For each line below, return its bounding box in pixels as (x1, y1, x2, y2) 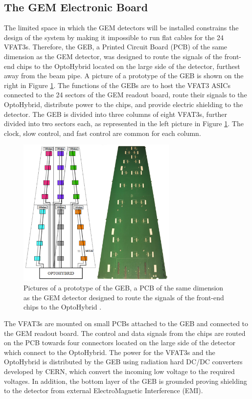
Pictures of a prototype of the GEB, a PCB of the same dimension (23, 283, 224, 293)
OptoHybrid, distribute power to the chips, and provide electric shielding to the (4, 99, 243, 109)
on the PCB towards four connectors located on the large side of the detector (4, 337, 235, 348)
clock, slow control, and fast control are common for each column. (4, 128, 201, 138)
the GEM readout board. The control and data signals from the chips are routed (4, 328, 246, 338)
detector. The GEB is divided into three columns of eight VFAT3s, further (4, 109, 228, 119)
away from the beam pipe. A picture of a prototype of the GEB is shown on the (4, 70, 244, 81)
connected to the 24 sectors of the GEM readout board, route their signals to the (4, 89, 247, 100)
